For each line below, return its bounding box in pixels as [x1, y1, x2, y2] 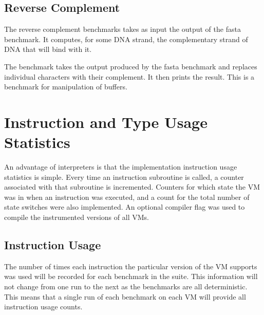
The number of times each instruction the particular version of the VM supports [4, 261, 257, 271]
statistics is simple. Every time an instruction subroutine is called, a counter [4, 171, 244, 182]
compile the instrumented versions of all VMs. [4, 212, 149, 223]
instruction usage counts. [4, 301, 83, 312]
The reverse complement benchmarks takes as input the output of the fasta [4, 24, 241, 34]
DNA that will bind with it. [4, 44, 92, 54]
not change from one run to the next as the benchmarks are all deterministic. [4, 281, 248, 292]
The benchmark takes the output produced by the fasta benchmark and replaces [4, 61, 257, 71]
